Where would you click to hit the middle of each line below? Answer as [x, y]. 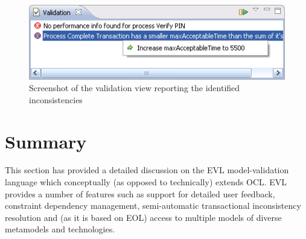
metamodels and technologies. [60, 229]
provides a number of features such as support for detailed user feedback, [140, 193]
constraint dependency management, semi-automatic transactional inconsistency [153, 206]
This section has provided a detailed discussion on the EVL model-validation [147, 170]
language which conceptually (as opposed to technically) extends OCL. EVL [146, 182]
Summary [46, 141]
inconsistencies [56, 99]
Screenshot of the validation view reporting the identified [135, 88]
